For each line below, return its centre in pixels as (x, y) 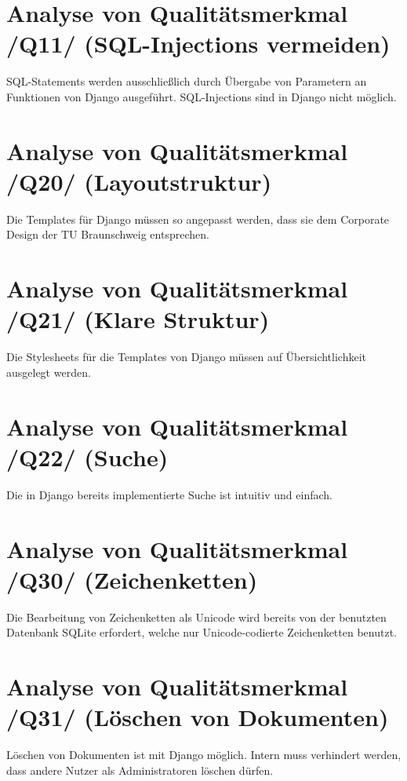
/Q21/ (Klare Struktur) (138, 319)
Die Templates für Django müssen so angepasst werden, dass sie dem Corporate (198, 219)
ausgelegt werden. (49, 372)
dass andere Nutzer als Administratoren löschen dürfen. (140, 770)
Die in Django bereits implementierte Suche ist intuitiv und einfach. (169, 494)
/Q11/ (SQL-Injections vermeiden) (198, 44)
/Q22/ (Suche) (87, 456)
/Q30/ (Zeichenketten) (132, 579)
